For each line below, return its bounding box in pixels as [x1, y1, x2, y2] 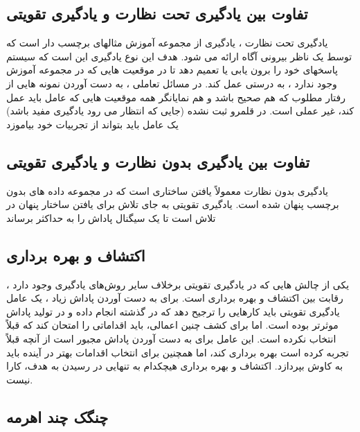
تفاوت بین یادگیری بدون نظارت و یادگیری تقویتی [6, 150, 310, 172]
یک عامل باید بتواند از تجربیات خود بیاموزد [6, 116, 179, 131]
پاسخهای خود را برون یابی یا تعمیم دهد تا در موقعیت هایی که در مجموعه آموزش [6, 62, 338, 77]
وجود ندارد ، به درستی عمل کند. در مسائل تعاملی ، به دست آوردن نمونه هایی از [6, 76, 337, 90]
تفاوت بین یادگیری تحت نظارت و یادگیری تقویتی [6, 3, 308, 24]
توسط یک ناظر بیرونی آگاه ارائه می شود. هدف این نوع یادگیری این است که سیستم [6, 49, 352, 63]
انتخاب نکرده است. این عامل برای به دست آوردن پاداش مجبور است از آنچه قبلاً [6, 331, 336, 345]
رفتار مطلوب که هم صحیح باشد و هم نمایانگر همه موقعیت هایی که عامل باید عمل [6, 89, 345, 104]
